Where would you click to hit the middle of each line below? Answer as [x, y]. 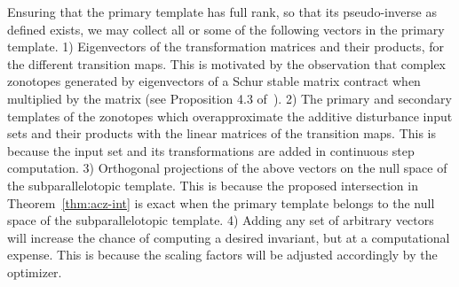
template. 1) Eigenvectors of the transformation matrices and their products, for [226, 47]
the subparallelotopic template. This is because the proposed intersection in [213, 185]
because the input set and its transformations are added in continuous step [211, 150]
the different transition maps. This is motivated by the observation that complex [226, 63]
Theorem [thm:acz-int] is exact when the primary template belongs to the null [221, 202]
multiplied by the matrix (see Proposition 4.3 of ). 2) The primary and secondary [229, 98]
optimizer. [35, 271]
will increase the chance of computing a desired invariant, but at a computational [229, 237]
